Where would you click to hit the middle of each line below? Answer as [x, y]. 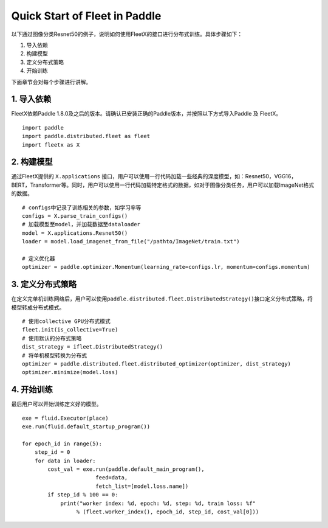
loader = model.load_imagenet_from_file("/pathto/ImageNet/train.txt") [131, 241]
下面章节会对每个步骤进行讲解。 [51, 82]
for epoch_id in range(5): [62, 443]
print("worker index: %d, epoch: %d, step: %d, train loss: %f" [158, 503]
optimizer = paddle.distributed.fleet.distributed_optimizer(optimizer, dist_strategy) [157, 364]
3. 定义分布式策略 [44, 284]
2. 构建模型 [32, 162]
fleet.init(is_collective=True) [70, 330]
